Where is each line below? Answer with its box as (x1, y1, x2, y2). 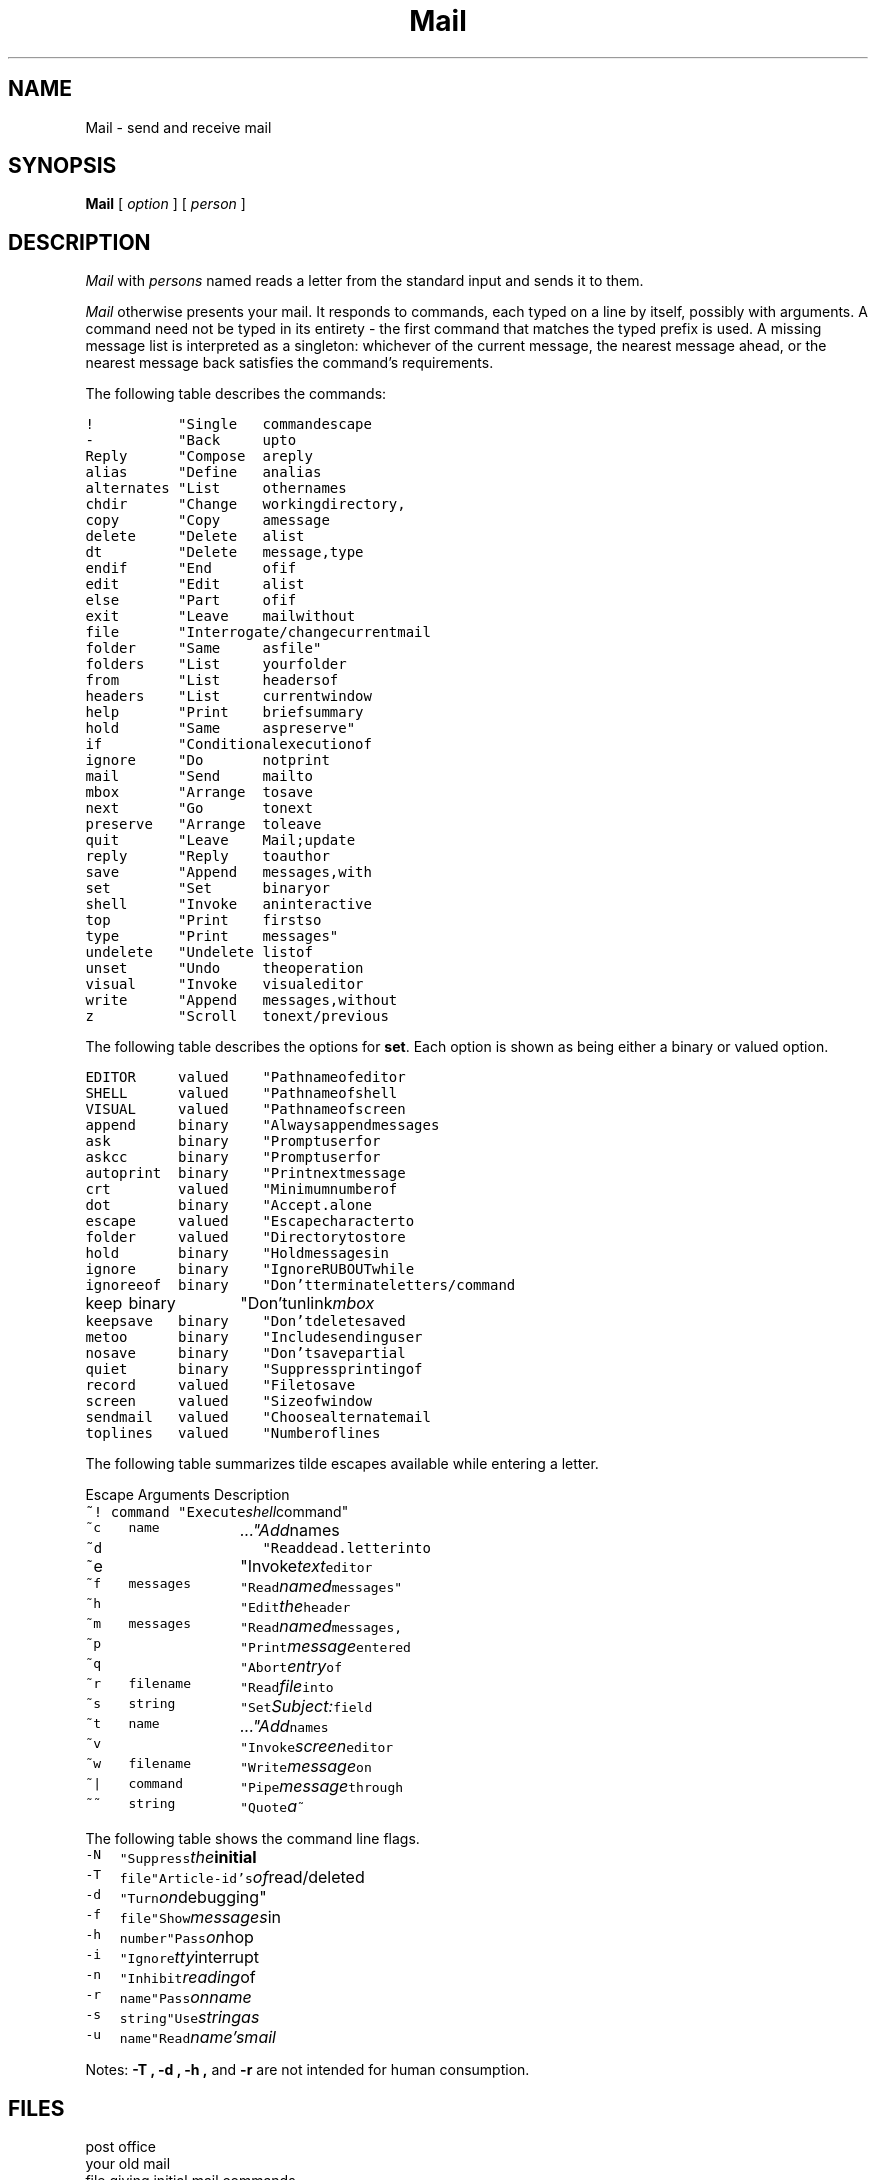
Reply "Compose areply (85, 448, 313, 465)
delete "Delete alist (85, 528, 305, 545)
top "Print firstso (85, 912, 322, 929)
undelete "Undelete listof (85, 944, 313, 961)
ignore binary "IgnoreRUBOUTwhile (85, 1261, 415, 1278)
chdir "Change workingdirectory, (85, 496, 406, 513)
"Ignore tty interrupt (119, 1947, 259, 1968)
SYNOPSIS (8, 153, 117, 179)
